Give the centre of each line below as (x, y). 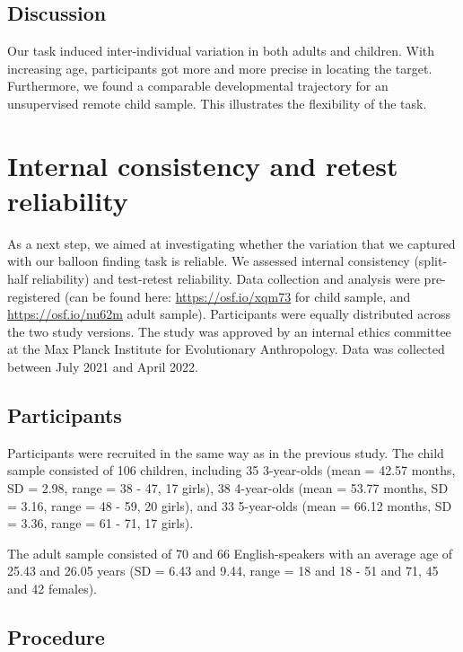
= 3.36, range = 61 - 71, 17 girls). (100, 523)
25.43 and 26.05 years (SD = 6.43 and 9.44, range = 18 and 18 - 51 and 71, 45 (223, 571)
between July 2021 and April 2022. (103, 367)
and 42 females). (52, 588)
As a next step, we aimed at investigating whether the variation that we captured (231, 243)
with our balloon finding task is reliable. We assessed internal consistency (209, 261)
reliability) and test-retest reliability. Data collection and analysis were (226, 279)
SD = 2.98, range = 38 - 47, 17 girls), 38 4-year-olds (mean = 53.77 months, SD (228, 488)
